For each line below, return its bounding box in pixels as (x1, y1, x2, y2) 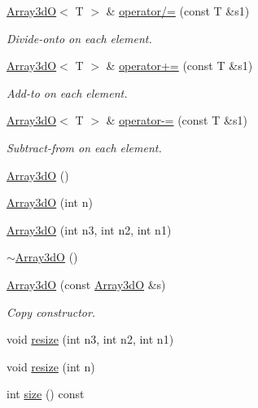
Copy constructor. (7, 303, 96, 320)
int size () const (7, 385, 85, 402)
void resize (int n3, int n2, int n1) (7, 331, 174, 348)
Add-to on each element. (7, 84, 128, 101)
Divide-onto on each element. (7, 29, 152, 46)
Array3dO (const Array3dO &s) (7, 275, 166, 292)
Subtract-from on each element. (7, 138, 162, 156)
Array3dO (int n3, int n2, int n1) (7, 221, 172, 238)
